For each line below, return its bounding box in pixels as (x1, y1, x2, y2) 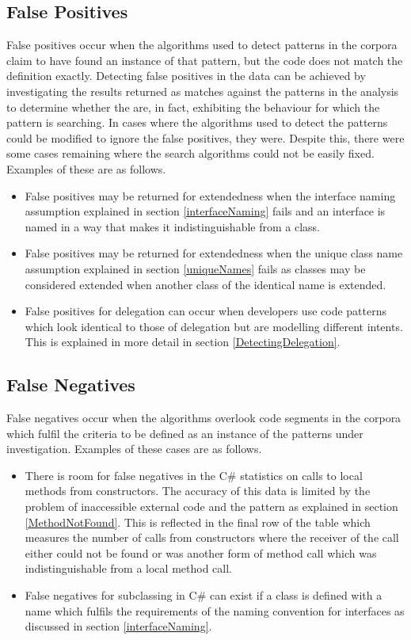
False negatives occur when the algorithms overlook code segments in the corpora (6, 410, 401, 426)
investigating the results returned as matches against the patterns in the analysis (6, 82, 399, 99)
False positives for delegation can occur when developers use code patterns (25, 303, 386, 319)
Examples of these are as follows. (6, 160, 166, 177)
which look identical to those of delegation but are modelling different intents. (25, 318, 403, 334)
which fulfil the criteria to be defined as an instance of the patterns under (6, 425, 363, 441)
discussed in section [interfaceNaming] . (25, 618, 212, 634)
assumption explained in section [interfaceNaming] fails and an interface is (25, 203, 386, 219)
